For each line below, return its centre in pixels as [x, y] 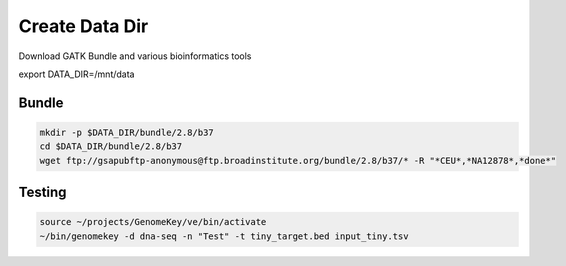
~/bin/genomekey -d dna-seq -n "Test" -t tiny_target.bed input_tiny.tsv [224, 236]
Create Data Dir [83, 26]
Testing [42, 192]
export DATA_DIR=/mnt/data [76, 74]
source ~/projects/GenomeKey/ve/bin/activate [153, 222]
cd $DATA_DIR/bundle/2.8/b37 [111, 146]
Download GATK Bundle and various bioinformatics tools [135, 56]
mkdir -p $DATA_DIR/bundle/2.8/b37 [126, 132]
